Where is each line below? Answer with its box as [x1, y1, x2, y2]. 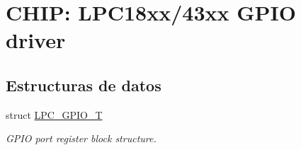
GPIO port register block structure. [6, 131, 157, 146]
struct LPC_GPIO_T [6, 107, 103, 122]
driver [6, 25, 66, 54]
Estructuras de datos [6, 74, 161, 96]
